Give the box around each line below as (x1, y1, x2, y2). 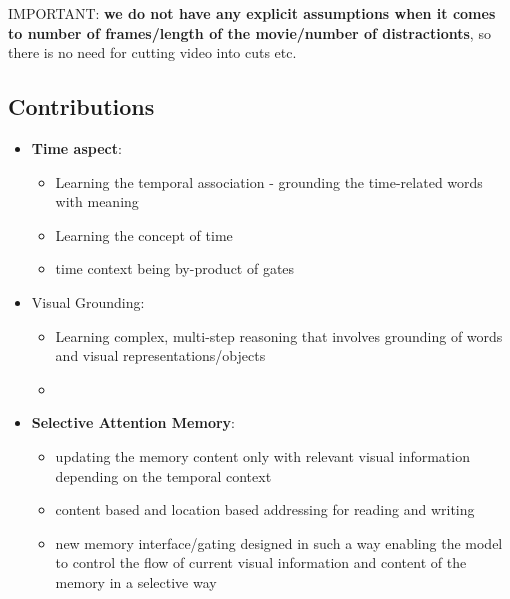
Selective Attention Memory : (31, 412, 235, 433)
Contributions (8, 91, 155, 122)
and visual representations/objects (55, 345, 266, 366)
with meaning (55, 191, 139, 212)
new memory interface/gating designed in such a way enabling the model (55, 532, 503, 553)
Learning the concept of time (55, 224, 233, 245)
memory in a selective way (55, 571, 217, 592)
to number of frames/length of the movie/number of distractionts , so (8, 22, 491, 43)
